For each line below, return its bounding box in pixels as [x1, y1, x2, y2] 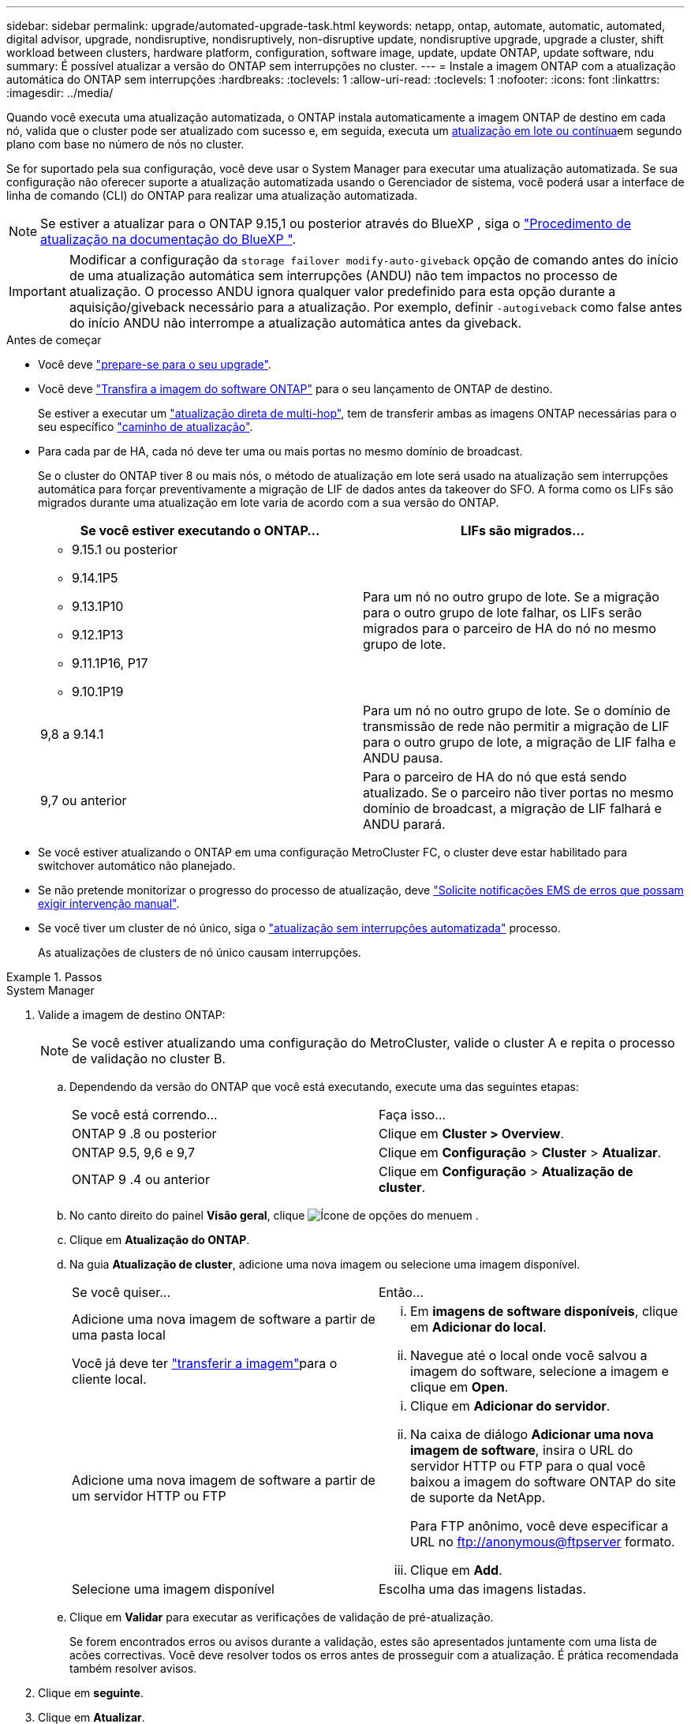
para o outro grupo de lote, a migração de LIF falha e [363, 734, 676, 750]
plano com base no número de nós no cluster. [6, 137, 245, 151]
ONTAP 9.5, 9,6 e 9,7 [72, 1145, 196, 1160]
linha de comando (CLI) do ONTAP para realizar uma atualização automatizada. [6, 189, 418, 202]
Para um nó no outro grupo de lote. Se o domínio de [363, 703, 670, 718]
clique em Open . [410, 1379, 509, 1395]
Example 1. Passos [6, 970, 103, 984]
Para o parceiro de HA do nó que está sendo [363, 769, 627, 785]
